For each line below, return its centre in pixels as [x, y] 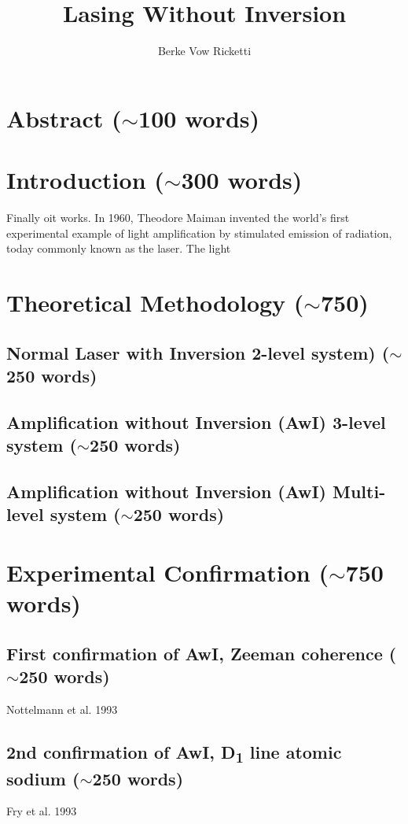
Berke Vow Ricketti [204, 51]
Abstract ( [64, 118]
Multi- [359, 491]
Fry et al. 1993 [42, 811]
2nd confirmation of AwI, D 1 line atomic [174, 753]
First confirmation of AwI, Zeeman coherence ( [202, 653]
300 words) [242, 180]
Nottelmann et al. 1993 [62, 709]
